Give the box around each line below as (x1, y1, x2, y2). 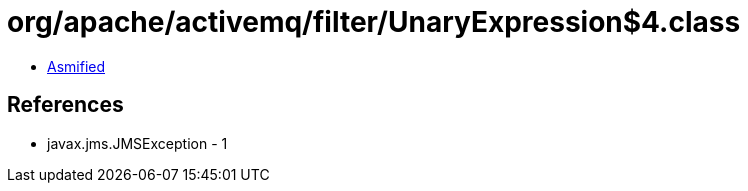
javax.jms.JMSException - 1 (47, 134, 228, 152)
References (7, 92, 124, 118)
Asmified (47, 57, 106, 75)
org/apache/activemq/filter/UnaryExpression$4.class (7, 5, 741, 39)
